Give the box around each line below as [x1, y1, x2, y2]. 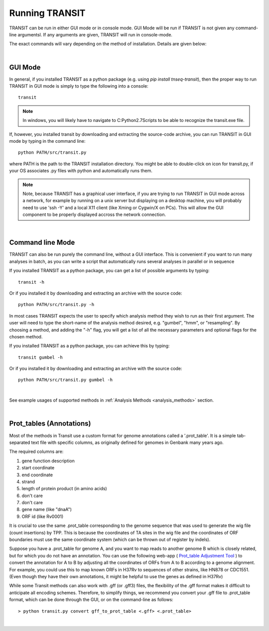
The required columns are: [9, 448, 64, 455]
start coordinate [21, 465, 55, 471]
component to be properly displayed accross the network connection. [22, 211, 166, 217]
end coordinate [21, 472, 53, 478]
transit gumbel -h [18, 354, 63, 360]
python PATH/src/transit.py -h [18, 302, 95, 308]
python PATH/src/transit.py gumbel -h [18, 377, 113, 383]
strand [21, 478, 35, 485]
